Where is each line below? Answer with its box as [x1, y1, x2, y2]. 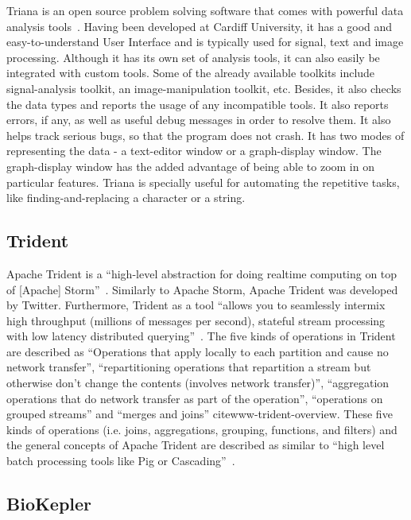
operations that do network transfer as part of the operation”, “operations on [6, 390, 383, 406]
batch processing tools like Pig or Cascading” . [6, 452, 235, 469]
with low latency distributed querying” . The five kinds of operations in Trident [6, 328, 396, 344]
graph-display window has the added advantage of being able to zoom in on [6, 157, 374, 174]
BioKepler [6, 491, 92, 516]
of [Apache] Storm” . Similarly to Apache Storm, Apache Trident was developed [6, 281, 398, 297]
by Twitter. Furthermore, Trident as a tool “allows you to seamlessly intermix [6, 297, 386, 313]
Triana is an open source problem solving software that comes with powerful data [6, 2, 404, 18]
